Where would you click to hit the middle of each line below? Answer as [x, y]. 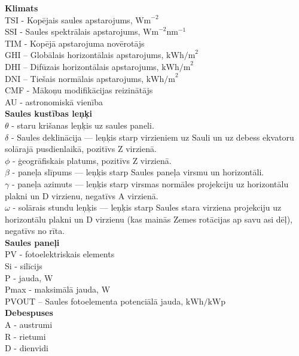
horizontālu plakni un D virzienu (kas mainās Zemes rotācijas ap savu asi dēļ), [149, 219]
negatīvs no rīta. [35, 231]
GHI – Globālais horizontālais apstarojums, [84, 55]
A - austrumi [29, 325]
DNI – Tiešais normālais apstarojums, [74, 78]
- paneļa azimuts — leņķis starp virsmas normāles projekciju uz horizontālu [150, 183]
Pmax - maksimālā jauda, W [58, 289]
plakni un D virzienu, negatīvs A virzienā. [82, 195]
